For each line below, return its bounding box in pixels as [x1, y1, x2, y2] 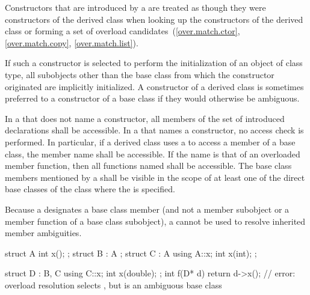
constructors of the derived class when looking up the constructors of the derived [5, 13, 303, 25]
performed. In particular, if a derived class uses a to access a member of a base [5, 135, 296, 148]
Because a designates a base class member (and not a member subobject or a [5, 202, 290, 215]
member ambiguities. [5, 227, 82, 239]
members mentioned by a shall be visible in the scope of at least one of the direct [5, 171, 305, 183]
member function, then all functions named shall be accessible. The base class [5, 159, 292, 172]
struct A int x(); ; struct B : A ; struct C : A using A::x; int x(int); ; [5, 246, 257, 259]
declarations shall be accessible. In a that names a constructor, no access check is [5, 124, 304, 136]
